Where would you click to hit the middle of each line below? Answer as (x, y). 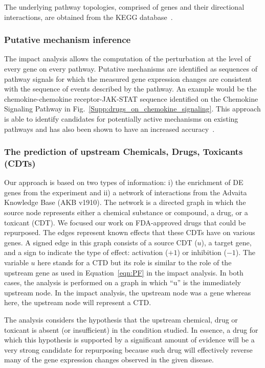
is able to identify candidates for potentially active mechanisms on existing (121, 118)
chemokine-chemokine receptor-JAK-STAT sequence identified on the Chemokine (131, 98)
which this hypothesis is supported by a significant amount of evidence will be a (129, 340)
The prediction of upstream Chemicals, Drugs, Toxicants (124, 152)
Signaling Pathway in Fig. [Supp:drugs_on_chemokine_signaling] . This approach (132, 109)
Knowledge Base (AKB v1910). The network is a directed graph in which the (125, 202)
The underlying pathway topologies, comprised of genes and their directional (124, 7)
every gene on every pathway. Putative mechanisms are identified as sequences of (131, 68)
